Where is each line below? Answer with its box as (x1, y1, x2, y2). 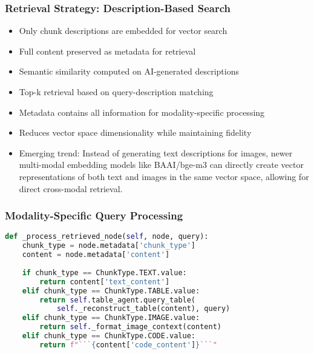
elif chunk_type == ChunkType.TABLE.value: (22, 286, 200, 295)
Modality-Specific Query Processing (5, 208, 183, 223)
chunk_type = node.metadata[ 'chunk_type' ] (22, 241, 196, 250)
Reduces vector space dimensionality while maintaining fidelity (19, 126, 252, 139)
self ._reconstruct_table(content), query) (56, 304, 231, 313)
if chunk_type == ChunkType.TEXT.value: (22, 268, 187, 277)
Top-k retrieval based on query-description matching (19, 85, 214, 98)
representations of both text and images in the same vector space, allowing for (19, 170, 309, 182)
